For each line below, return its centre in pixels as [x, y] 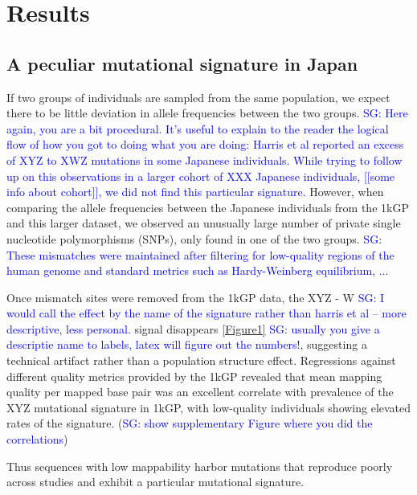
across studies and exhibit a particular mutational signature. [155, 482]
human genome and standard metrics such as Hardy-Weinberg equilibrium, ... [198, 270]
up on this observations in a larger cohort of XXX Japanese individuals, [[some [201, 176]
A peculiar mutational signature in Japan [182, 63]
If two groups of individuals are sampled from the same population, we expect [198, 97]
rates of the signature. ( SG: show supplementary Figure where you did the [190, 423]
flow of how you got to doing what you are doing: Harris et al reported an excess [205, 144]
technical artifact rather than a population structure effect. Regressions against [201, 360]
